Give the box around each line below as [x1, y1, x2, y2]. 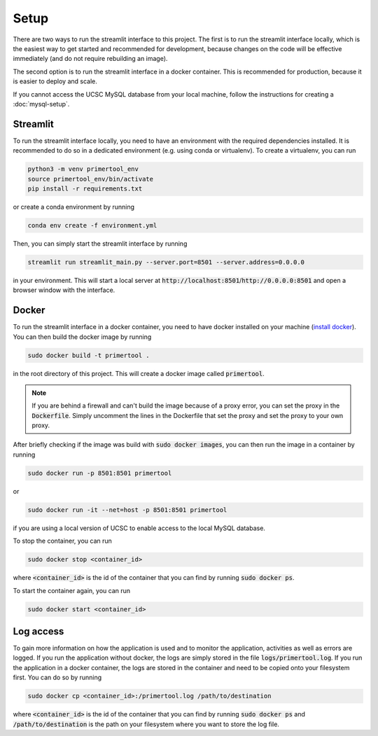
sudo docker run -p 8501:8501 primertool [27, 469, 172, 477]
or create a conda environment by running [13, 202, 135, 211]
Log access [13, 625, 64, 637]
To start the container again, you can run [13, 586, 131, 595]
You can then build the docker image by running [13, 333, 152, 341]
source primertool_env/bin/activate [27, 175, 154, 183]
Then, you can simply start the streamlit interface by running [13, 239, 188, 248]
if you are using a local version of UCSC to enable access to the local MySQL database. [13, 524, 266, 532]
